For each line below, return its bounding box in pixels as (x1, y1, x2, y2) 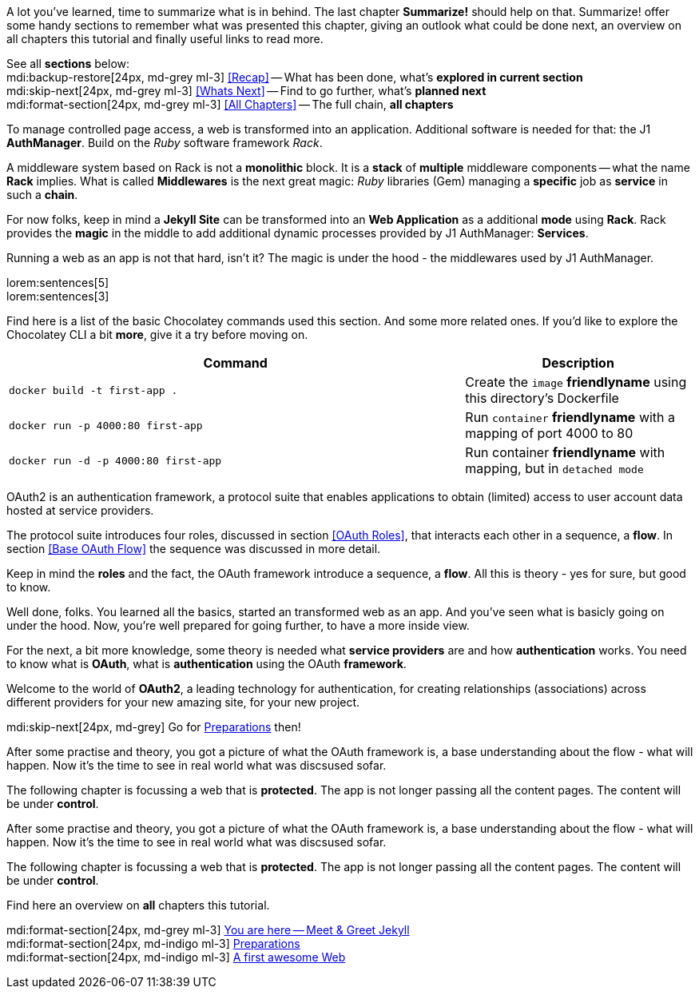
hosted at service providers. (6, 503, 154, 517)
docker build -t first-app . (9, 384, 178, 396)
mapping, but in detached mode (465, 460, 644, 476)
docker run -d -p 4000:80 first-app (9, 454, 222, 467)
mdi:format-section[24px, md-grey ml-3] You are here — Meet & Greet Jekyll (6, 923, 410, 937)
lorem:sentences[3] (6, 289, 109, 303)
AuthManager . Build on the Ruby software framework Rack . (6, 136, 323, 149)
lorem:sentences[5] (6, 276, 109, 289)
